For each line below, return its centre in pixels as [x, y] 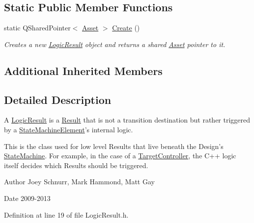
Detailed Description [58, 99]
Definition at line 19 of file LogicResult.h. [66, 214]
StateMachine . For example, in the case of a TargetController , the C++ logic [120, 156]
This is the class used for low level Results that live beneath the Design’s [114, 146]
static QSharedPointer [37, 28]
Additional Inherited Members [83, 70]
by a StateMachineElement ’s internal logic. [69, 129]
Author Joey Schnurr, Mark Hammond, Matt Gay [79, 182]
